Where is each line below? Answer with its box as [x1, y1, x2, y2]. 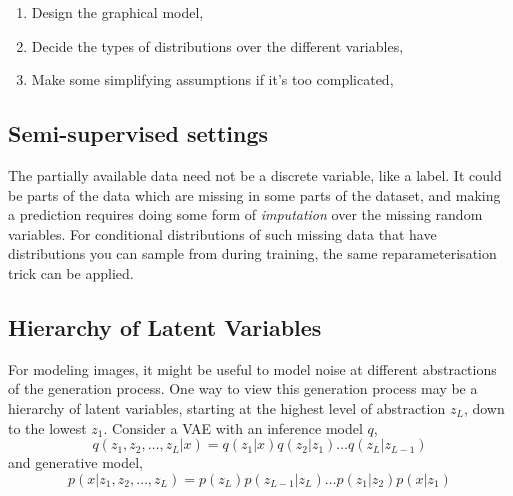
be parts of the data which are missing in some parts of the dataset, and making [8, 184, 501, 205]
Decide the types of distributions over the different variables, [31, 35, 404, 56]
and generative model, [8, 452, 143, 473]
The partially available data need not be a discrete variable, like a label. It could [8, 164, 502, 185]
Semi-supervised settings [8, 118, 269, 149]
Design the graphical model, [31, 2, 204, 22]
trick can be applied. [8, 262, 134, 283]
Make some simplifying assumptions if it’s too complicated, [31, 69, 394, 90]
